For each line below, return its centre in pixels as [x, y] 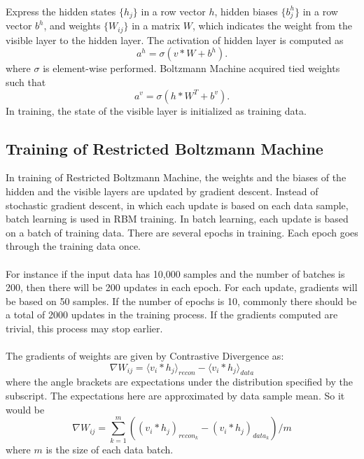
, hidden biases [246, 11]
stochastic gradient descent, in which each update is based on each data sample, [177, 205]
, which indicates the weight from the [272, 26]
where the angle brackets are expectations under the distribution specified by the [179, 382]
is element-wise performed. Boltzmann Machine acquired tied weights [191, 68]
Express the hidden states [61, 11]
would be [25, 409]
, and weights [72, 26]
